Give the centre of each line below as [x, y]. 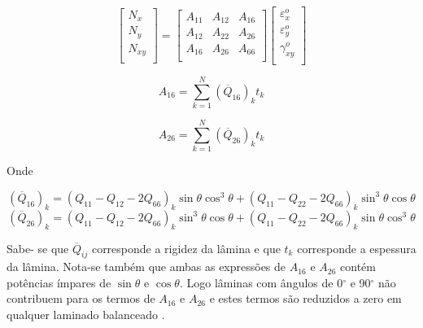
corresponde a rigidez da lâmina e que [186, 248]
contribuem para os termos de [81, 298]
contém [358, 267]
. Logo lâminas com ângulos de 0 [261, 282]
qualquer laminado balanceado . [86, 315]
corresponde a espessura [357, 248]
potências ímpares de [59, 282]
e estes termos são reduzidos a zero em [305, 298]
